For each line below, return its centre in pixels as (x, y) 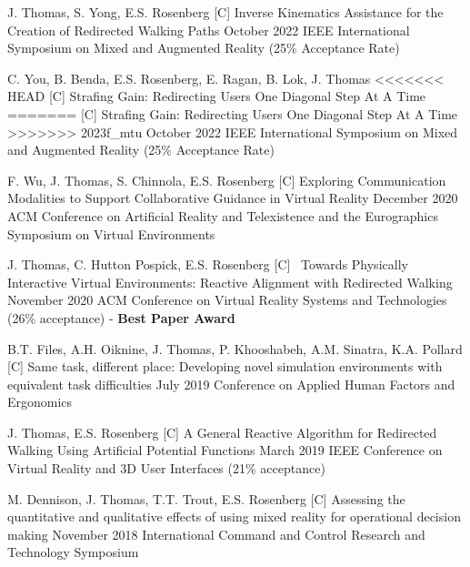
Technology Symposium (73, 552)
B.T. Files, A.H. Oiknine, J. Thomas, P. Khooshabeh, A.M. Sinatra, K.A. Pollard (235, 348)
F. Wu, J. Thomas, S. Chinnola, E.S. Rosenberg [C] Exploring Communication (227, 180)
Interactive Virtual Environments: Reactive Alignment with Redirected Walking (230, 282)
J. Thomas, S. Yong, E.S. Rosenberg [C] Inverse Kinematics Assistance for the (225, 12)
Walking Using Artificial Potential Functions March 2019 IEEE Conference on (225, 450)
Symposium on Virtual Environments (111, 233)
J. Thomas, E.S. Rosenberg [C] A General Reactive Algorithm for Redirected (222, 432)
